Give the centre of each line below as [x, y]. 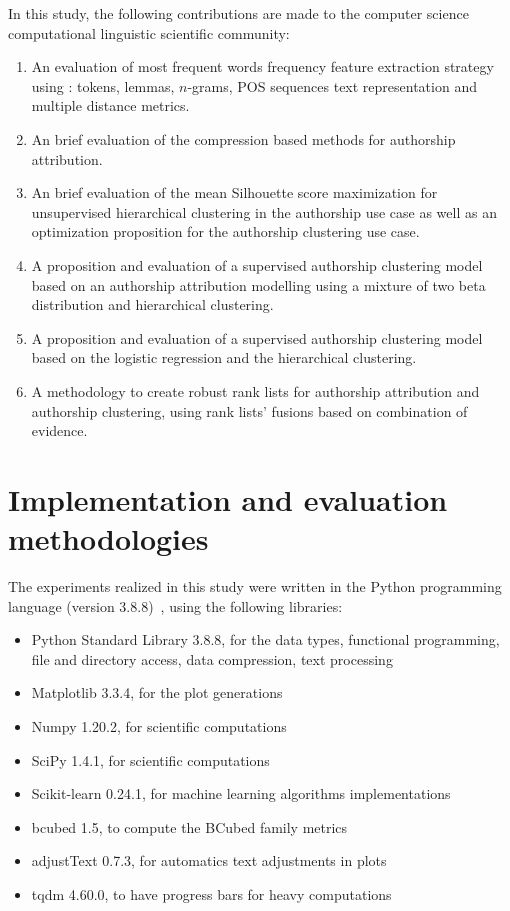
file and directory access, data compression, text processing [212, 658]
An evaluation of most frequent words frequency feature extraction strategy [262, 66]
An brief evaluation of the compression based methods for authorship [243, 138]
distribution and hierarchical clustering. [152, 304]
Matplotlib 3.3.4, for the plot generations [157, 692]
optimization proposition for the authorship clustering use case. [225, 231]
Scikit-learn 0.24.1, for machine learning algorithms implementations [241, 793]
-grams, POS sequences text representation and [332, 85]
